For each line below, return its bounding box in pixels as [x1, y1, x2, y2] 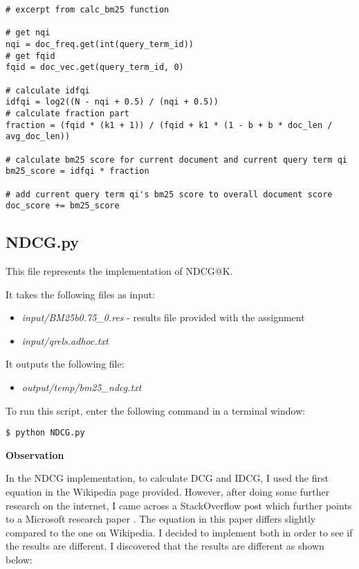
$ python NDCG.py [6, 428, 85, 438]
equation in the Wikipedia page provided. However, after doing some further [6, 485, 330, 499]
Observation [6, 447, 64, 462]
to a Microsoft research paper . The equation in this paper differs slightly [6, 512, 316, 526]
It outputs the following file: [6, 356, 125, 371]
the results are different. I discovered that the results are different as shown [6, 539, 324, 553]
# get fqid [6, 51, 55, 61]
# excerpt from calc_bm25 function [6, 5, 169, 15]
